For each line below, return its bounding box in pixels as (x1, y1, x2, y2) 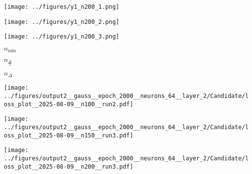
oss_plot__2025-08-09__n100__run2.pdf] (4, 100, 133, 108)
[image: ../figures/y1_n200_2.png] (4, 18, 120, 25)
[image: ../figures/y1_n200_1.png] (4, 3, 120, 10)
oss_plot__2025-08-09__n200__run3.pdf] (4, 163, 133, 170)
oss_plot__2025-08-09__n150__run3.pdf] (4, 132, 133, 139)
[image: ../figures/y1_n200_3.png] (4, 33, 120, 40)
